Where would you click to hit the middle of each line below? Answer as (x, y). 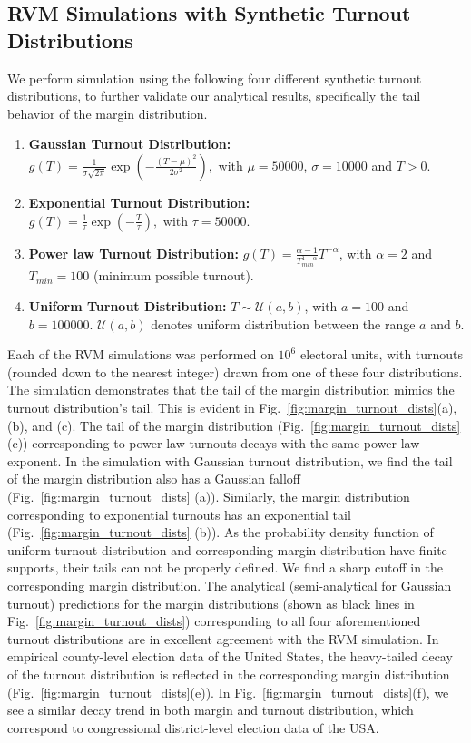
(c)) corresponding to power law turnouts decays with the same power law (214, 443)
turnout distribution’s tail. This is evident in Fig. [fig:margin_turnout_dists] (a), (232, 407)
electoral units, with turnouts (382, 354)
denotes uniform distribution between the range (283, 323)
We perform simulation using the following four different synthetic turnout (215, 78)
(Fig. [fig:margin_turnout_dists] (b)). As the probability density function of (221, 532)
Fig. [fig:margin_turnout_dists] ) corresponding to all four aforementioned (214, 621)
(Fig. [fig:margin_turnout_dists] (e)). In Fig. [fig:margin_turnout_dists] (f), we (228, 692)
